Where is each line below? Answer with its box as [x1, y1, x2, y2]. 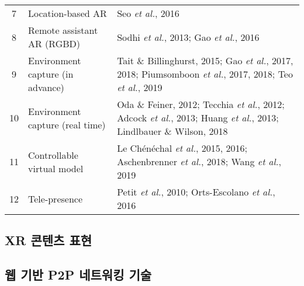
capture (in [28, 67, 74, 81]
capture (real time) [28, 117, 106, 131]
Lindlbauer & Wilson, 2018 [117, 124, 228, 138]
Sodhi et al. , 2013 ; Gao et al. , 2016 [117, 30, 260, 44]
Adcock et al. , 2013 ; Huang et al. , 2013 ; [117, 111, 279, 124]
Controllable [28, 148, 78, 162]
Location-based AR [28, 6, 107, 20]
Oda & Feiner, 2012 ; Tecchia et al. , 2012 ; [117, 97, 285, 111]
